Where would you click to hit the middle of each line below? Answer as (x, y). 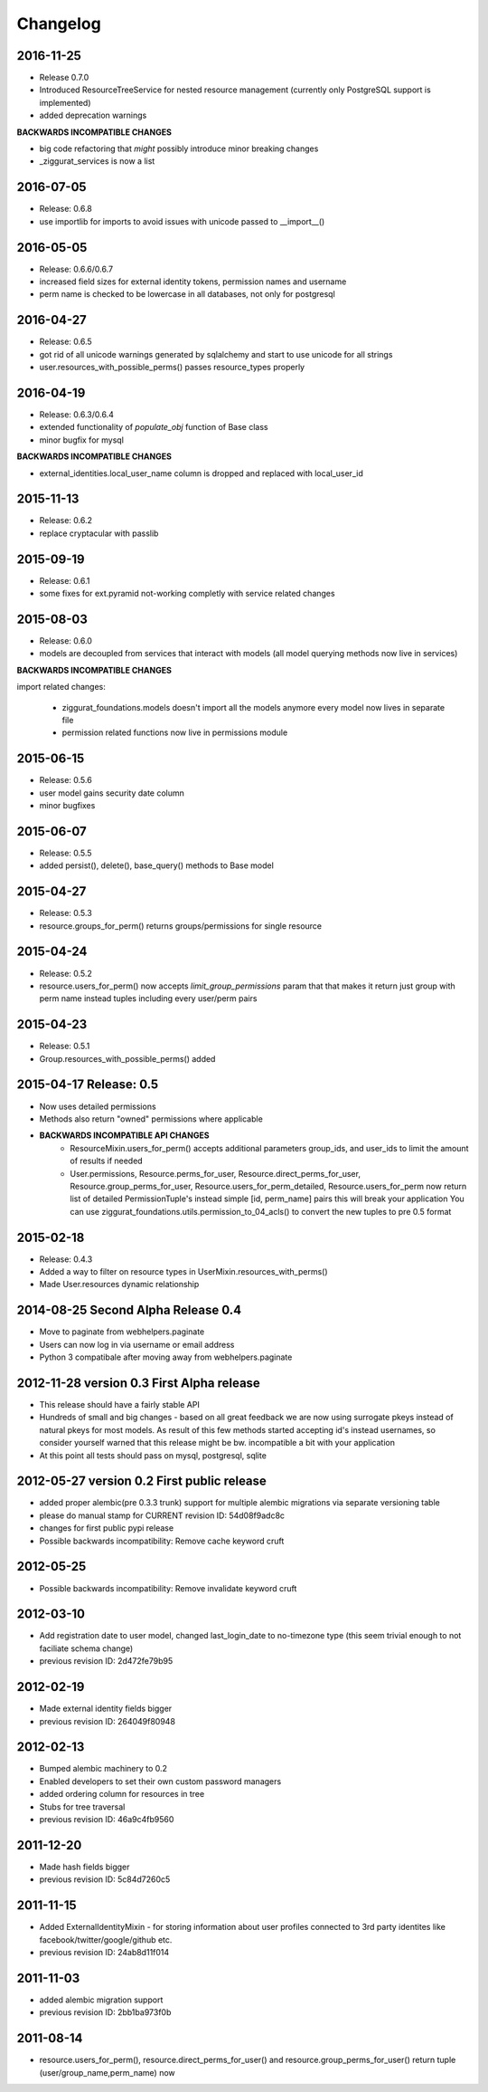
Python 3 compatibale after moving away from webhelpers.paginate (166, 1357)
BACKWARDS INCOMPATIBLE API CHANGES (124, 1135)
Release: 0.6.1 (65, 580)
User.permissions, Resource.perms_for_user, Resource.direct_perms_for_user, (216, 1173)
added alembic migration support (101, 2000)
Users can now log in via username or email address (137, 1344)
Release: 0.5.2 (66, 973)
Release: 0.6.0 (66, 641)
